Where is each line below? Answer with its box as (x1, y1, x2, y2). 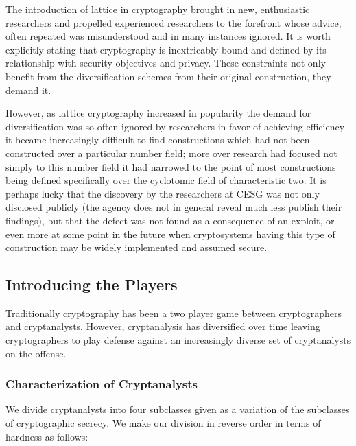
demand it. (5, 82, 51, 97)
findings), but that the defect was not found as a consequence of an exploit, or (5, 213, 335, 227)
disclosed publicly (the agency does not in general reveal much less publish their (5, 200, 342, 214)
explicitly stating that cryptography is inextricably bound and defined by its (5, 42, 327, 56)
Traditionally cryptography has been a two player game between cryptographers (5, 305, 342, 320)
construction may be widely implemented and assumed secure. (5, 240, 268, 255)
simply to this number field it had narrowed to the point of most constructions (5, 159, 336, 174)
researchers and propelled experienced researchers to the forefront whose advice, (5, 15, 342, 30)
